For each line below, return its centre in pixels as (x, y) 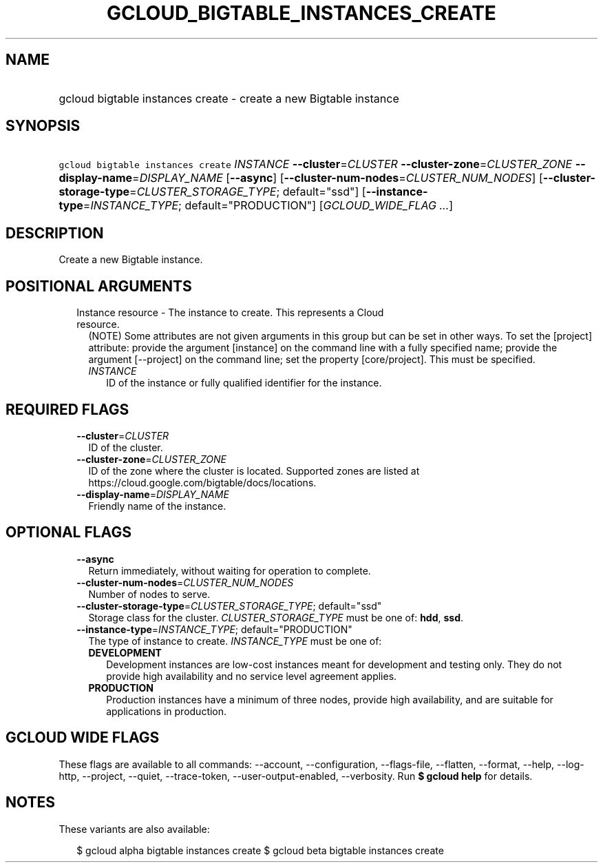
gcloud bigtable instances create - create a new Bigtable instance (229, 98)
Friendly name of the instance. (157, 506)
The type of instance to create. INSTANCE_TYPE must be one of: (235, 641)
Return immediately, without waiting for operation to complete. (230, 570)
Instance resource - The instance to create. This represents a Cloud (230, 313)
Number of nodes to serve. (149, 594)
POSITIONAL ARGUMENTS (99, 286)
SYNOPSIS (43, 126)
